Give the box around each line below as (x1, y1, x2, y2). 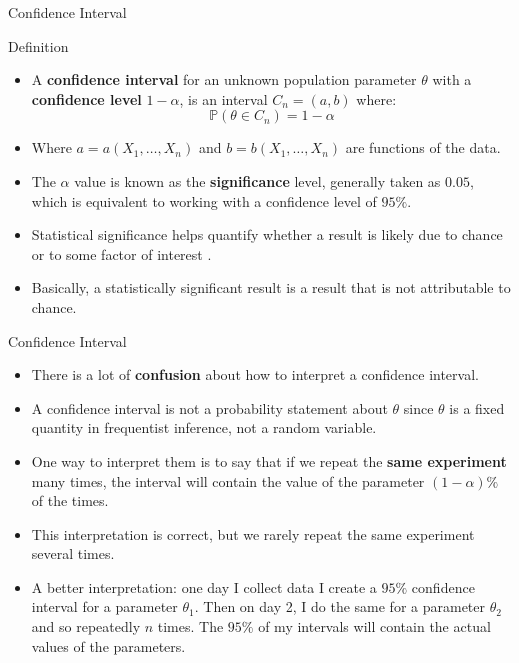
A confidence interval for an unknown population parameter (31, 69, 417, 90)
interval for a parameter (31, 596, 178, 617)
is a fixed (449, 397, 505, 418)
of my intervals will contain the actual (258, 616, 491, 637)
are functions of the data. (345, 137, 501, 158)
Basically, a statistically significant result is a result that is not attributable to (31, 277, 511, 298)
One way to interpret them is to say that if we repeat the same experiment (31, 450, 507, 471)
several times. (31, 543, 115, 564)
